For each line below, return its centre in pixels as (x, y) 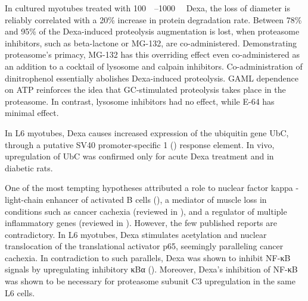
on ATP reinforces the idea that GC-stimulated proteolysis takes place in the (145, 90)
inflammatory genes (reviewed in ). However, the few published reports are (141, 223)
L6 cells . (20, 292)
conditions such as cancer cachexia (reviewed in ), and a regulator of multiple (146, 211)
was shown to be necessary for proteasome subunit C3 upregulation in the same (150, 281)
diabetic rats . (29, 167)
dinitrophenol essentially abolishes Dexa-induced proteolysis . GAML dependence (152, 78)
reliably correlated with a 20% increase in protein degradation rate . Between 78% (153, 19)
